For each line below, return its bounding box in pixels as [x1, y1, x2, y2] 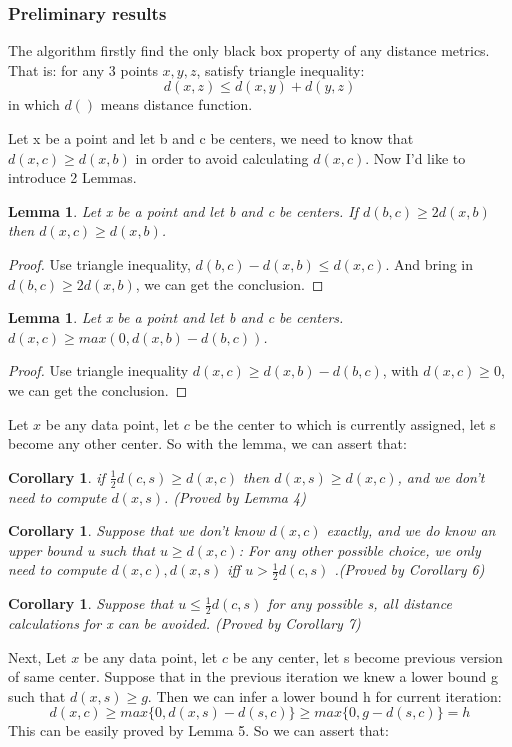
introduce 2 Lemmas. [8, 167, 137, 188]
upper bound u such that [8, 539, 155, 560]
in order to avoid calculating [135, 147, 309, 168]
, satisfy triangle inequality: [196, 59, 365, 80]
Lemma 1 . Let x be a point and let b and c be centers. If [8, 200, 359, 221]
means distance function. [100, 94, 253, 115]
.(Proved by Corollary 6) [334, 559, 485, 580]
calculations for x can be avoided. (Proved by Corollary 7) [8, 612, 361, 633]
